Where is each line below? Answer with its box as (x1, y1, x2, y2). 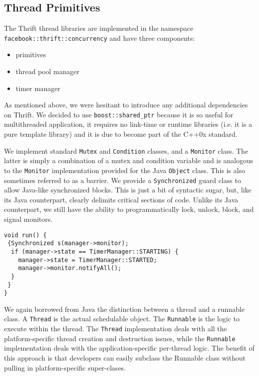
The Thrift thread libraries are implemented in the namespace (4, 23, 193, 33)
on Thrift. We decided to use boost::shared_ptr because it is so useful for (4, 109, 234, 119)
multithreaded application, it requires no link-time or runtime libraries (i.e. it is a (4, 119, 253, 129)
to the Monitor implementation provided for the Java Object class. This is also (4, 165, 245, 175)
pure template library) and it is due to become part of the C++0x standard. (4, 129, 238, 139)
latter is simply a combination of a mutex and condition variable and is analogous (4, 155, 254, 166)
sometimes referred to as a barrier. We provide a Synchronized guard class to (4, 175, 241, 185)
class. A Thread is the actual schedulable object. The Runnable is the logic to (4, 313, 240, 324)
